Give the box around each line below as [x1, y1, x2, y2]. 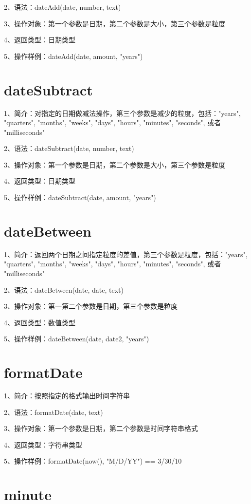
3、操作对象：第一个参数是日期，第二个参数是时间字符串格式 [4, 423, 198, 433]
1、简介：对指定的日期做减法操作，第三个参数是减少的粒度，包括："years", [4, 108, 241, 118]
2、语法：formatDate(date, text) [4, 407, 103, 417]
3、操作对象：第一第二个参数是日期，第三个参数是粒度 [4, 301, 178, 311]
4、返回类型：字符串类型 [4, 439, 82, 449]
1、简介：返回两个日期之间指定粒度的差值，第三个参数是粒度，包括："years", [4, 249, 248, 259]
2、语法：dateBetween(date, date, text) [4, 284, 124, 295]
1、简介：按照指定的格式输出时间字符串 [4, 391, 130, 401]
